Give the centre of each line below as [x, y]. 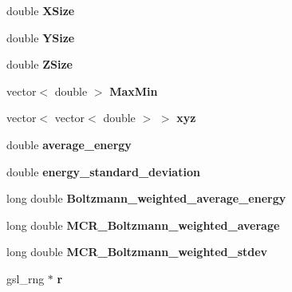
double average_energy [69, 144]
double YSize [41, 37]
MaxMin [134, 91]
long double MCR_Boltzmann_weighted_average [143, 225]
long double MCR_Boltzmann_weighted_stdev [137, 252]
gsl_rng [26, 278]
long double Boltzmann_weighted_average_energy [146, 198]
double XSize [41, 10]
